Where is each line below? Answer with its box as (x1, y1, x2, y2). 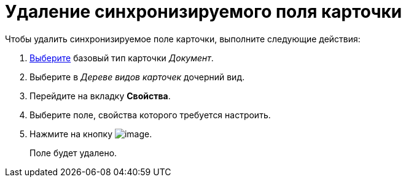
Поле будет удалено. (29, 147, 117, 158)
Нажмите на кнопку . (29, 128, 152, 139)
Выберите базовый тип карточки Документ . (29, 52, 214, 63)
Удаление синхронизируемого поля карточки (5, 1, 402, 22)
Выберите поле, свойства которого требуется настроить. (29, 109, 271, 120)
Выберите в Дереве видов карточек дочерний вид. (29, 71, 245, 82)
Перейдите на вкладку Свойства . (29, 90, 171, 101)
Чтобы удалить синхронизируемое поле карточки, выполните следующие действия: (5, 33, 361, 44)
